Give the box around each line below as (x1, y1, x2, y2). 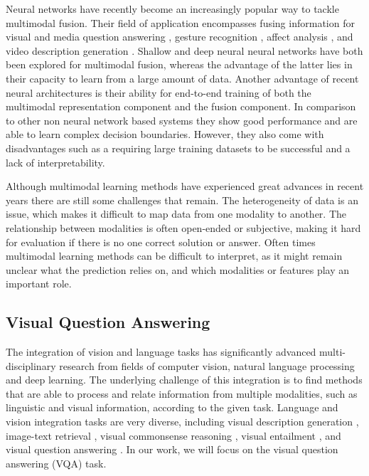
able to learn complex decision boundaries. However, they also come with (6, 127, 324, 142)
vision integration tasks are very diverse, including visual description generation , (6, 414, 359, 429)
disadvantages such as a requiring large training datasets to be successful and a (6, 140, 351, 155)
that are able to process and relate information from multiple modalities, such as (6, 386, 358, 401)
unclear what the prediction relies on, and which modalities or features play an (6, 262, 350, 277)
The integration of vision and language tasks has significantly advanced (6, 344, 316, 359)
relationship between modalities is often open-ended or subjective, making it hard (6, 220, 361, 235)
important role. (6, 276, 72, 291)
